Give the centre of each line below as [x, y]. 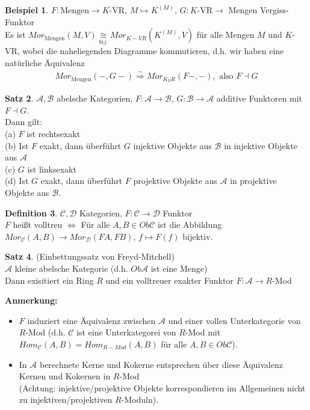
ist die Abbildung [190, 225]
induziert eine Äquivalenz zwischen [91, 320]
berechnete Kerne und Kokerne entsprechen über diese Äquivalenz [161, 364]
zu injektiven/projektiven [66, 399]
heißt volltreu [38, 225]
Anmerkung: [31, 300]
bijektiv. [198, 236]
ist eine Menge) [179, 268]
